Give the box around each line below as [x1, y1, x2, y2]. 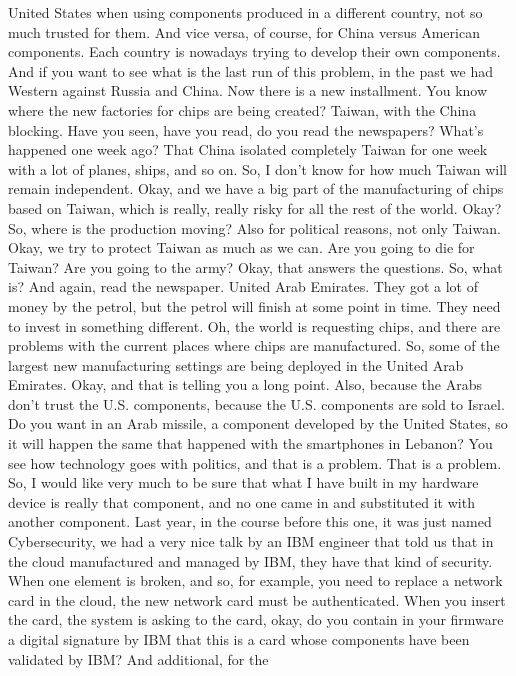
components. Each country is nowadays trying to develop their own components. [8, 41, 501, 62]
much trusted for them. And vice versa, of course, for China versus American [8, 21, 480, 42]
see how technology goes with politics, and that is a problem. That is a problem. [8, 452, 502, 473]
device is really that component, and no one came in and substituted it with [8, 491, 475, 512]
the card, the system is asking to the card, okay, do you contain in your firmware [8, 609, 504, 630]
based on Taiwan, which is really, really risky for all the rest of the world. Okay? [8, 197, 502, 218]
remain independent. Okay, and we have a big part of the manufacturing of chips [8, 178, 504, 199]
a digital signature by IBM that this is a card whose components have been [8, 629, 470, 649]
